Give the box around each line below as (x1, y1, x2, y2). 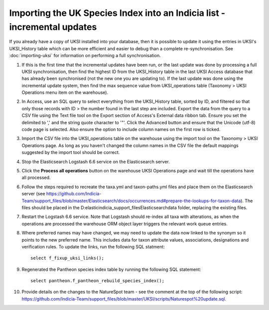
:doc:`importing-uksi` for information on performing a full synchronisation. (9, 53, 161, 59)
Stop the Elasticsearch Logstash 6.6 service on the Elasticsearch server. (21, 158, 170, 164)
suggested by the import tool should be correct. (21, 150, 120, 155)
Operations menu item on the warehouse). (21, 89, 109, 95)
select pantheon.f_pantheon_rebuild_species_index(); (30, 278, 164, 284)
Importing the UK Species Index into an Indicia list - (9, 7, 226, 18)
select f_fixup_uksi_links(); (30, 255, 105, 261)
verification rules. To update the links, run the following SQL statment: (21, 243, 165, 249)
